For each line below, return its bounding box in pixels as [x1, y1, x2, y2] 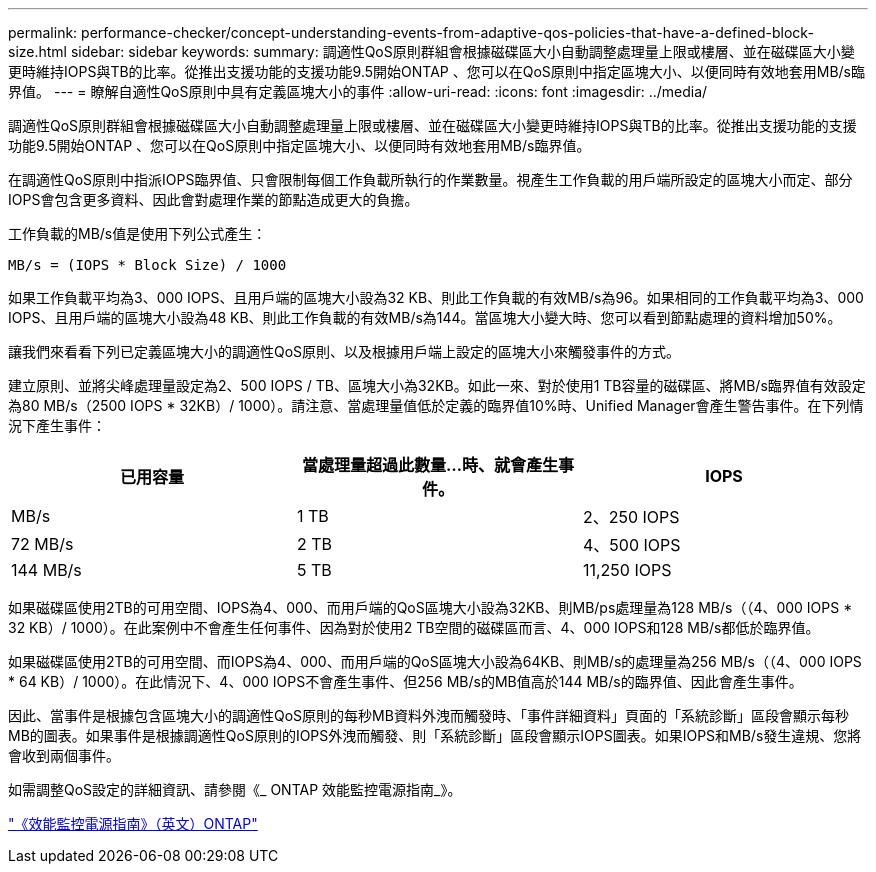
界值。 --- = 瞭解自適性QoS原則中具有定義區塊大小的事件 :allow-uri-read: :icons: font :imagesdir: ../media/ [8, 83, 708, 100]
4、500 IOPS [582, 535, 681, 555]
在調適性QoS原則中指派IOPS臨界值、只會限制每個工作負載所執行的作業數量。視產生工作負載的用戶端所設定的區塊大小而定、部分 [8, 171, 853, 188]
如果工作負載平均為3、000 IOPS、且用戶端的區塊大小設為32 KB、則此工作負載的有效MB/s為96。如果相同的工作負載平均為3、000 [8, 289, 864, 306]
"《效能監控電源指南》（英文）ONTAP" [8, 815, 258, 832]
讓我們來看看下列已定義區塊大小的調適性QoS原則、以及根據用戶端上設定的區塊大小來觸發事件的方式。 [8, 343, 681, 360]
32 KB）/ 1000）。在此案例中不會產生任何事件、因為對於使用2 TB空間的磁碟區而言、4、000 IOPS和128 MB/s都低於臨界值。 [8, 619, 820, 636]
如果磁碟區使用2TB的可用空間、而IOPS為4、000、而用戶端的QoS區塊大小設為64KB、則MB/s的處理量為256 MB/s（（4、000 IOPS [8, 653, 862, 670]
